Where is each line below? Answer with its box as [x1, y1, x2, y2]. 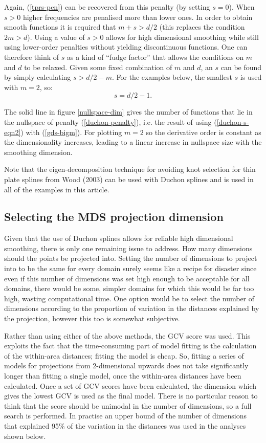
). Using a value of [27, 31, 85, 42]
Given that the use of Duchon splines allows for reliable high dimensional [4, 233, 233, 243]
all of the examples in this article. [4, 184, 109, 194]
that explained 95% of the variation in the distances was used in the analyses [4, 420, 246, 431]
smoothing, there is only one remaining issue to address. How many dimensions [4, 242, 253, 253]
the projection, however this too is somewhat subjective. [4, 313, 180, 324]
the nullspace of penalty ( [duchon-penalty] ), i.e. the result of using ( [4, 116, 217, 127]
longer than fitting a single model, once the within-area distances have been [4, 370, 241, 381]
